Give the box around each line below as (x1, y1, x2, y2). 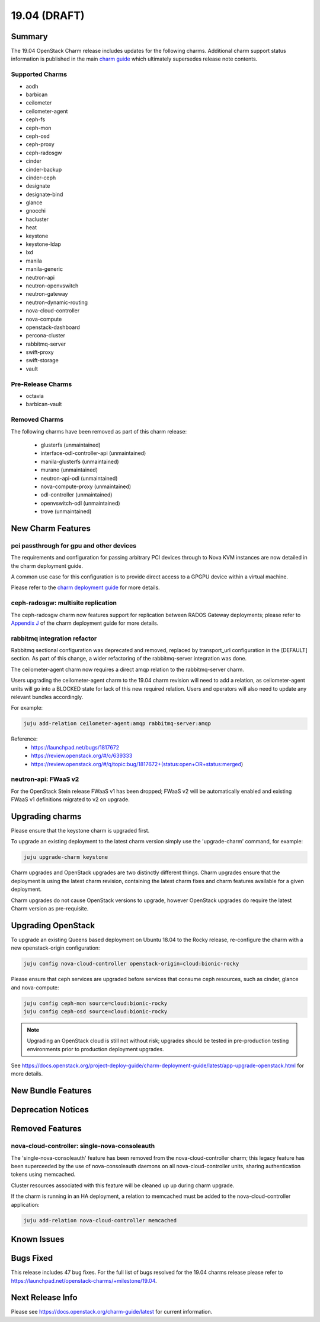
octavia (25, 393, 44, 400)
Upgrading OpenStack (11, 921, 95, 931)
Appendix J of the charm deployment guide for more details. (11, 619, 159, 627)
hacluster (25, 216, 49, 223)
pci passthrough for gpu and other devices (11, 541, 137, 549)
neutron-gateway (25, 290, 68, 298)
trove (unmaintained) (40, 508, 92, 515)
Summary (11, 31, 48, 42)
